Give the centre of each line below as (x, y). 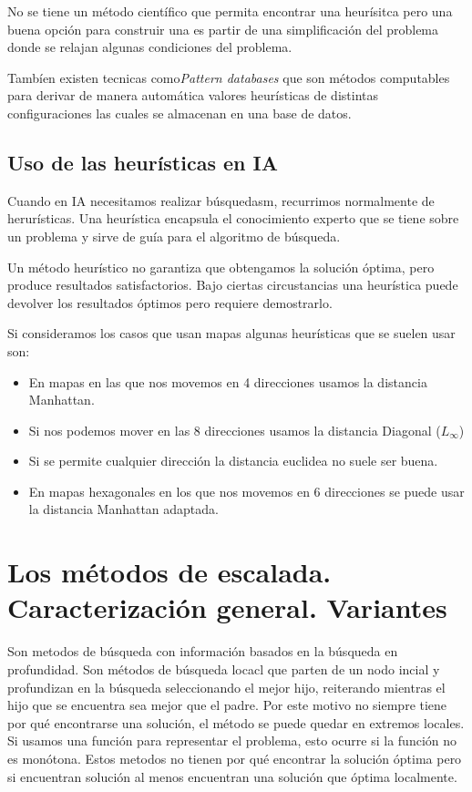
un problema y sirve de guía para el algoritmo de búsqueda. (174, 236)
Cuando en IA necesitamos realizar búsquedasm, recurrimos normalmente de (221, 200)
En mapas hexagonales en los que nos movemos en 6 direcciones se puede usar (246, 491)
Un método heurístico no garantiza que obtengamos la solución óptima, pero (221, 267)
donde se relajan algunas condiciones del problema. (150, 47)
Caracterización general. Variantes (227, 607)
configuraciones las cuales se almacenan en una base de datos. (180, 113)
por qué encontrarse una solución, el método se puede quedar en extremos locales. (236, 722)
